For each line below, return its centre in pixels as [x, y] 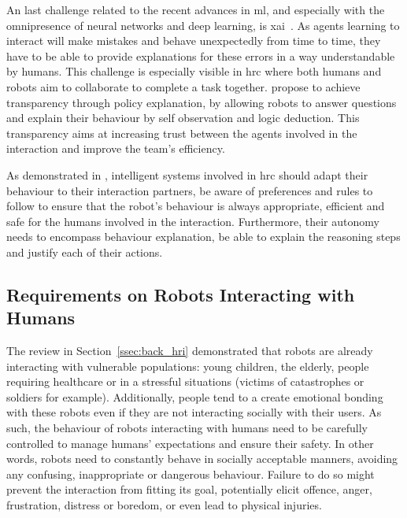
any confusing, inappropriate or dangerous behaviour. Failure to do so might [191, 474]
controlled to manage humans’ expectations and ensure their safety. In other [190, 443]
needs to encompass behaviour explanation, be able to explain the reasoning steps [203, 237]
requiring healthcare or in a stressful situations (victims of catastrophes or [185, 381]
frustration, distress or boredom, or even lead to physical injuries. [164, 505]
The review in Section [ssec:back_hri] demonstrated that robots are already [190, 351]
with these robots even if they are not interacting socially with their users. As [194, 412]
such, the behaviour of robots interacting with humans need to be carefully [187, 428]
